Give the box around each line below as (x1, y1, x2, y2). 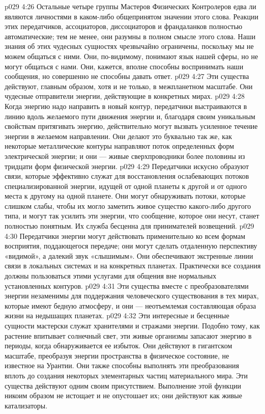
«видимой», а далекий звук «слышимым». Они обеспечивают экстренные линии (5, 250, 253, 261)
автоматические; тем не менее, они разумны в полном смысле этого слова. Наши (5, 31, 256, 41)
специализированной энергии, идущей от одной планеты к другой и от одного (5, 180, 247, 191)
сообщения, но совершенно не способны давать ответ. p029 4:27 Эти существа (5, 71, 249, 81)
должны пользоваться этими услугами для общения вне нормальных (5, 270, 217, 281)
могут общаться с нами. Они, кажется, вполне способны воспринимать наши (5, 61, 244, 71)
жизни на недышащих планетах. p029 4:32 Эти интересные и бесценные (5, 310, 229, 321)
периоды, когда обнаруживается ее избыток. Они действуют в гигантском (5, 340, 232, 351)
